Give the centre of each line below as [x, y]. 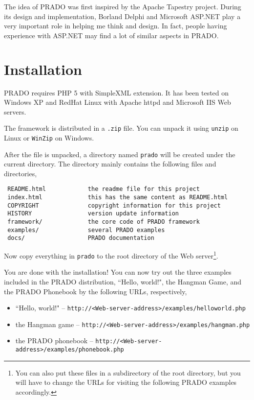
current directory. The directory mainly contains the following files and [110, 164]
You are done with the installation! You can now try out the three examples [118, 272]
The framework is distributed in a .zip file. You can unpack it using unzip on [121, 128]
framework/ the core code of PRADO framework [104, 222]
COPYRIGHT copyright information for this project [114, 205]
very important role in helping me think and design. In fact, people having [116, 26]
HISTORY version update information [93, 214]
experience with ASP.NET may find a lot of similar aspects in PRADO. [111, 35]
